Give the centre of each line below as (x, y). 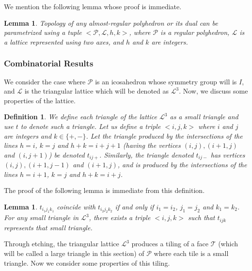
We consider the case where (45, 81)
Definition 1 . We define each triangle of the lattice (80, 117)
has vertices (228, 154)
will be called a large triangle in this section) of (74, 253)
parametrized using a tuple (43, 32)
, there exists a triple (120, 217)
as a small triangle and (204, 117)
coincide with (76, 206)
